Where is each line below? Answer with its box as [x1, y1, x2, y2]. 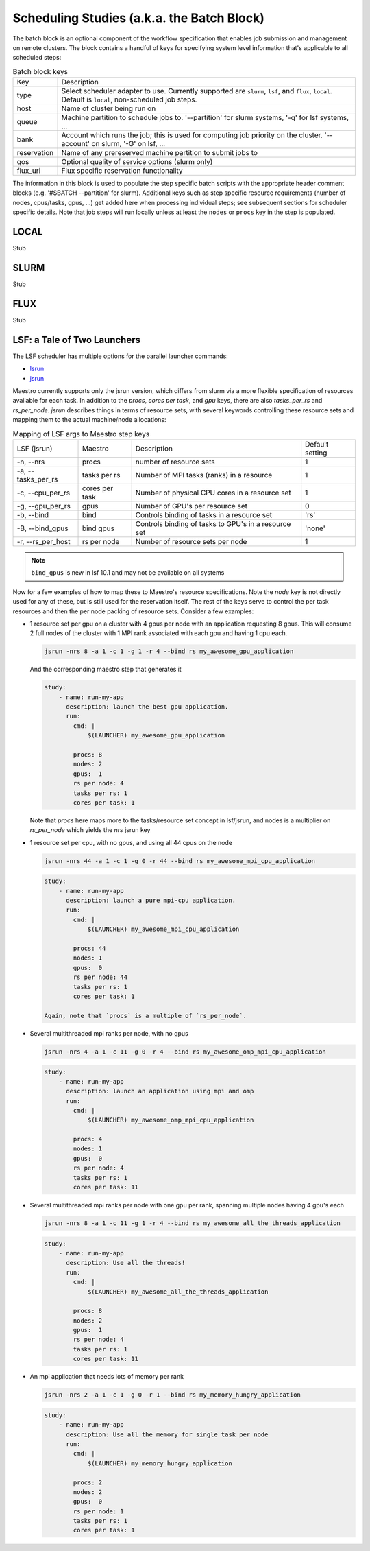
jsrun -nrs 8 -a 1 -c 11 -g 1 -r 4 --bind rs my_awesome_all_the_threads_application [44, 1219, 341, 1227]
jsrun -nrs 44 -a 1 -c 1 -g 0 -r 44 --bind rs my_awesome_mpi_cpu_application [44, 857, 315, 864]
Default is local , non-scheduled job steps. [61, 95, 197, 104]
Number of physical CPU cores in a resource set [135, 488, 291, 497]
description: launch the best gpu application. [66, 703, 229, 711]
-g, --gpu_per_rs [16, 501, 71, 510]
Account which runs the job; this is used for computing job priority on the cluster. [61, 130, 323, 140]
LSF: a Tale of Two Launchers [12, 333, 140, 346]
